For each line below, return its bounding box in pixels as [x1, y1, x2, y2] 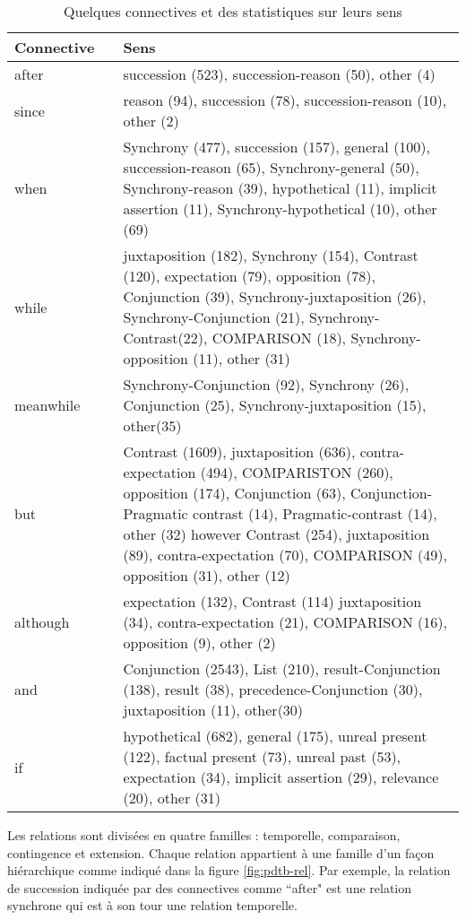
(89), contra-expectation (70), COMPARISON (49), [123, 544, 447, 565]
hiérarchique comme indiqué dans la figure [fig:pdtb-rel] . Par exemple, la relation [7, 861, 451, 880]
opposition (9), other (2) [123, 632, 276, 653]
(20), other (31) [123, 787, 220, 808]
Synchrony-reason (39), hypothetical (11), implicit [123, 178, 437, 198]
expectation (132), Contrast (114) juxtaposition [123, 591, 422, 612]
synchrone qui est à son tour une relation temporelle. [7, 896, 298, 915]
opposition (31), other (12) [123, 565, 290, 586]
